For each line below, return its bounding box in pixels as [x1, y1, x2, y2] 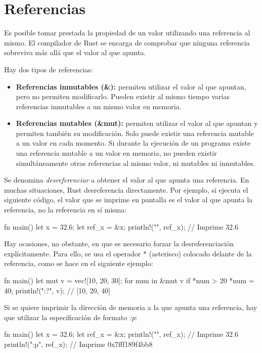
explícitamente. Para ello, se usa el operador [4, 248, 141, 258]
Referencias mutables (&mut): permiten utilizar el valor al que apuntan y [16, 118, 258, 128]
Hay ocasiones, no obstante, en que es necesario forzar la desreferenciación [4, 238, 234, 249]
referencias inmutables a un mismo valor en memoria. [16, 101, 182, 111]
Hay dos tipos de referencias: [4, 64, 93, 74]
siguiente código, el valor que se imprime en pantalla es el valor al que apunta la [4, 194, 253, 205]
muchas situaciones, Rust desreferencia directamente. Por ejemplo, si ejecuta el [4, 184, 248, 195]
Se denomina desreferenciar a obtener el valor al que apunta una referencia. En [4, 174, 249, 185]
